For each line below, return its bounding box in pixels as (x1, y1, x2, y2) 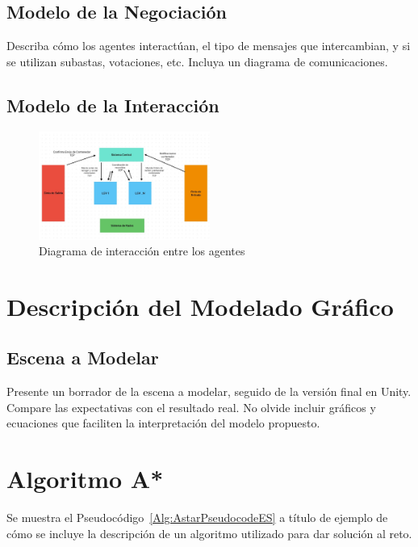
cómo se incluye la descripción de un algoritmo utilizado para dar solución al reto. (6, 524, 412, 541)
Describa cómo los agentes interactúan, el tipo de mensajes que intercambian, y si (6, 37, 411, 54)
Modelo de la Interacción (6, 92, 219, 117)
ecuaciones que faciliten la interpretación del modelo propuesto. (6, 414, 320, 431)
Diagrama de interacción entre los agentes (39, 242, 245, 259)
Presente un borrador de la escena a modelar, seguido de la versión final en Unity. (6, 383, 412, 400)
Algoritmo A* (6, 462, 164, 495)
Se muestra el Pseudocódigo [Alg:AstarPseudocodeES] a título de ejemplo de (6, 509, 388, 526)
